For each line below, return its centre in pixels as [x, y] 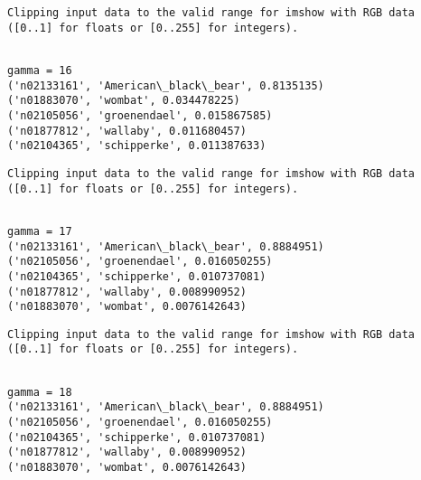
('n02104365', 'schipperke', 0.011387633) [137, 146]
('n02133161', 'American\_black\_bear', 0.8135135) [166, 85]
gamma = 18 [40, 392]
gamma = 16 [40, 70]
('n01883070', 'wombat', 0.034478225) [124, 101]
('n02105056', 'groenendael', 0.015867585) [140, 115]
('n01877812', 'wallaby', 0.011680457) [127, 131]
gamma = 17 [40, 231]
